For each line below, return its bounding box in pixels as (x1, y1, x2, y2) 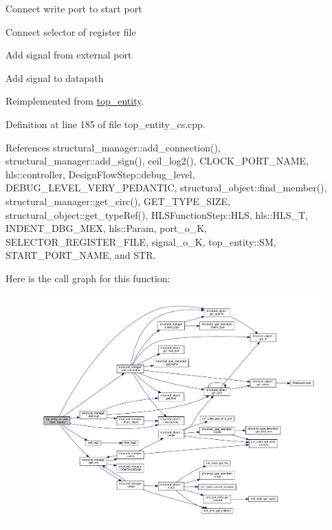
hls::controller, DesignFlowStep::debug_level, (5, 167, 195, 181)
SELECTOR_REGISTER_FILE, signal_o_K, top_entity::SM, (5, 234, 276, 248)
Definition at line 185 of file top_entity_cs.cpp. (5, 116, 206, 131)
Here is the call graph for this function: (5, 271, 170, 285)
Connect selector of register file (5, 24, 136, 39)
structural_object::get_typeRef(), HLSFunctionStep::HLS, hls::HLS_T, (5, 207, 308, 222)
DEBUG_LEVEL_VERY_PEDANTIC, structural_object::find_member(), (5, 180, 327, 195)
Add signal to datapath (5, 70, 104, 85)
